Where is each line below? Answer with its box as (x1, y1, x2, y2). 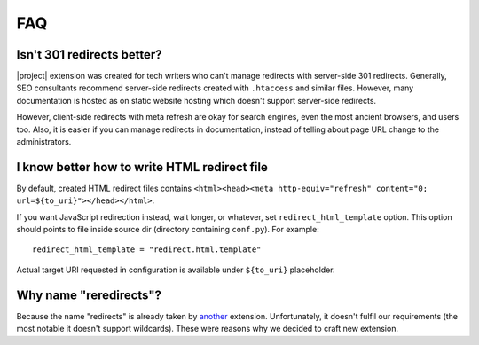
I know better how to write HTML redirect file (16, 160, 268, 175)
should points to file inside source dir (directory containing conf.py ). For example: (16, 224, 319, 235)
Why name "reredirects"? (16, 287, 162, 302)
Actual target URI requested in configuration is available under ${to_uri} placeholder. (16, 264, 336, 275)
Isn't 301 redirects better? (16, 47, 162, 62)
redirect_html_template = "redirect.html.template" (32, 245, 262, 255)
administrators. (16, 137, 72, 147)
